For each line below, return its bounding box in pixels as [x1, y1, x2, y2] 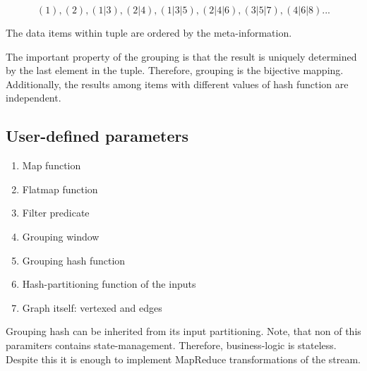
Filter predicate [22, 205, 90, 220]
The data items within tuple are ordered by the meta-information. [6, 25, 292, 39]
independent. [6, 90, 61, 105]
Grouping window [22, 229, 100, 243]
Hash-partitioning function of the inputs [22, 276, 196, 291]
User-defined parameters [6, 125, 189, 147]
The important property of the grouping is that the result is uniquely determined [6, 49, 357, 63]
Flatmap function [22, 181, 98, 196]
